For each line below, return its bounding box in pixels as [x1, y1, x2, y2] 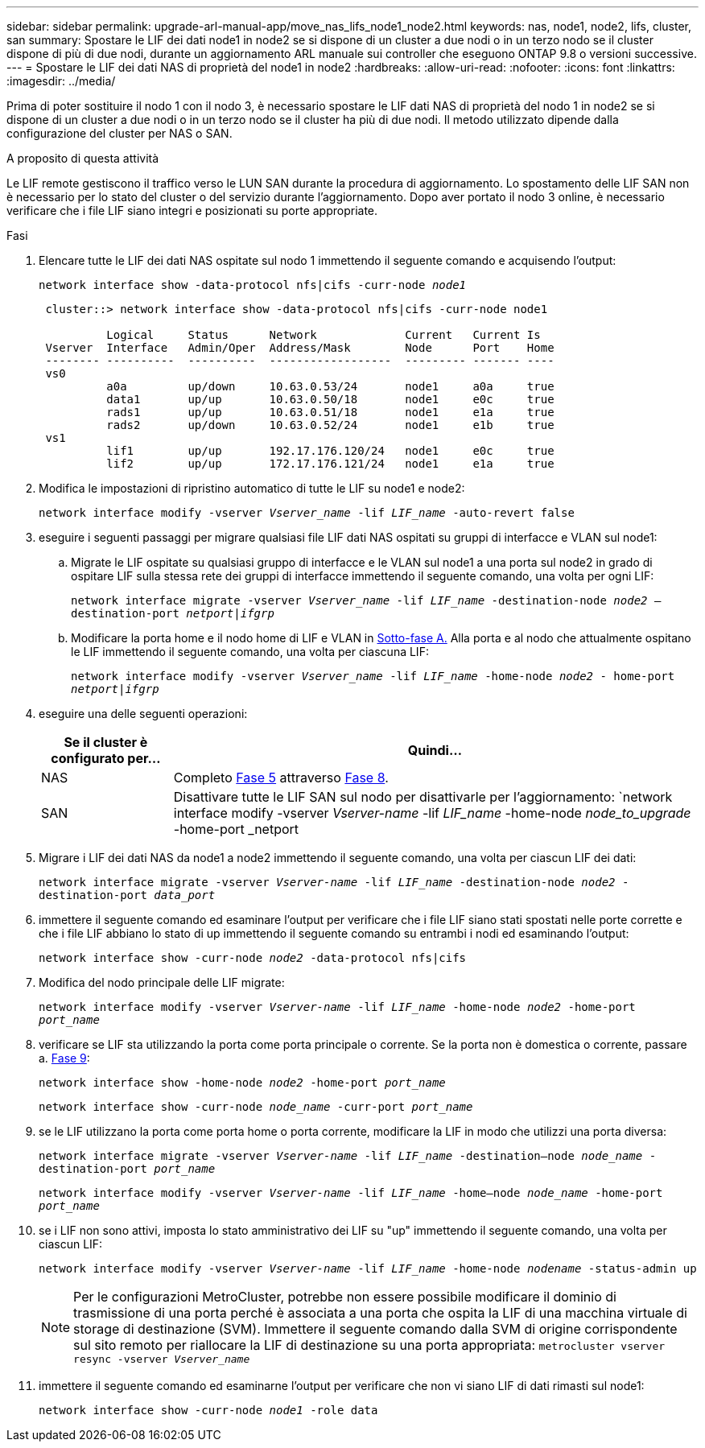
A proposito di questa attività [6, 151, 159, 165]
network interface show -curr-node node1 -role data [39, 1404, 378, 1417]
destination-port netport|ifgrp [71, 607, 274, 620]
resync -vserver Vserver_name [73, 1353, 250, 1365]
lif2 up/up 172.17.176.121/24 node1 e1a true [106, 457, 555, 470]
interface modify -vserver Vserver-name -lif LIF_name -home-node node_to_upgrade [173, 805, 691, 821]
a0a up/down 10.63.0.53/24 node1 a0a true [106, 380, 555, 393]
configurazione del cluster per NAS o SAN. [6, 126, 233, 140]
